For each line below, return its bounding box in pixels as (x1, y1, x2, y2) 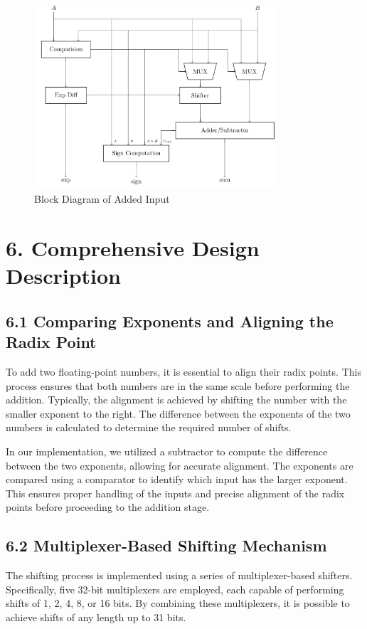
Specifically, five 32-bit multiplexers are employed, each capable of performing (6, 581, 344, 596)
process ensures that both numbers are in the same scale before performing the (6, 378, 350, 393)
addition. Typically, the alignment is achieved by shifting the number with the (6, 392, 347, 407)
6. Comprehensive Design (6, 233, 260, 262)
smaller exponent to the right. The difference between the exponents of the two (6, 406, 351, 421)
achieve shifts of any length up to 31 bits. (6, 609, 186, 624)
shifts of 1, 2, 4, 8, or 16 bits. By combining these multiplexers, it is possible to (6, 596, 350, 610)
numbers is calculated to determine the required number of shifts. (6, 420, 292, 435)
